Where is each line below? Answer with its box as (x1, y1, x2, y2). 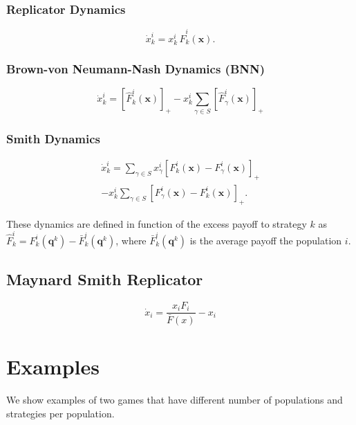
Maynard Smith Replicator (6, 269, 203, 290)
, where (115, 233, 147, 247)
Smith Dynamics (6, 129, 101, 147)
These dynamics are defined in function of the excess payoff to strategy (6, 216, 307, 230)
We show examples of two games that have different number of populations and (6, 392, 343, 407)
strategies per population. (6, 406, 115, 420)
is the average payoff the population (189, 233, 342, 247)
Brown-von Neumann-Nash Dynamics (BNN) (6, 60, 265, 78)
